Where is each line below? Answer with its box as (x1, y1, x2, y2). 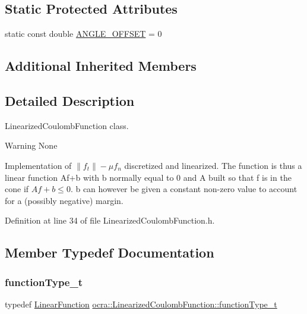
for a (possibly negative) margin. (5, 194, 124, 206)
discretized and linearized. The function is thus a (124, 159, 302, 171)
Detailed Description (5, 91, 135, 109)
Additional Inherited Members (5, 56, 197, 75)
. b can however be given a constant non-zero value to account (70, 183, 297, 195)
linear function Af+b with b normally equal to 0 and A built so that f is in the (5, 171, 292, 183)
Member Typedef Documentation (5, 243, 214, 262)
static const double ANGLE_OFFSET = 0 (5, 27, 162, 40)
